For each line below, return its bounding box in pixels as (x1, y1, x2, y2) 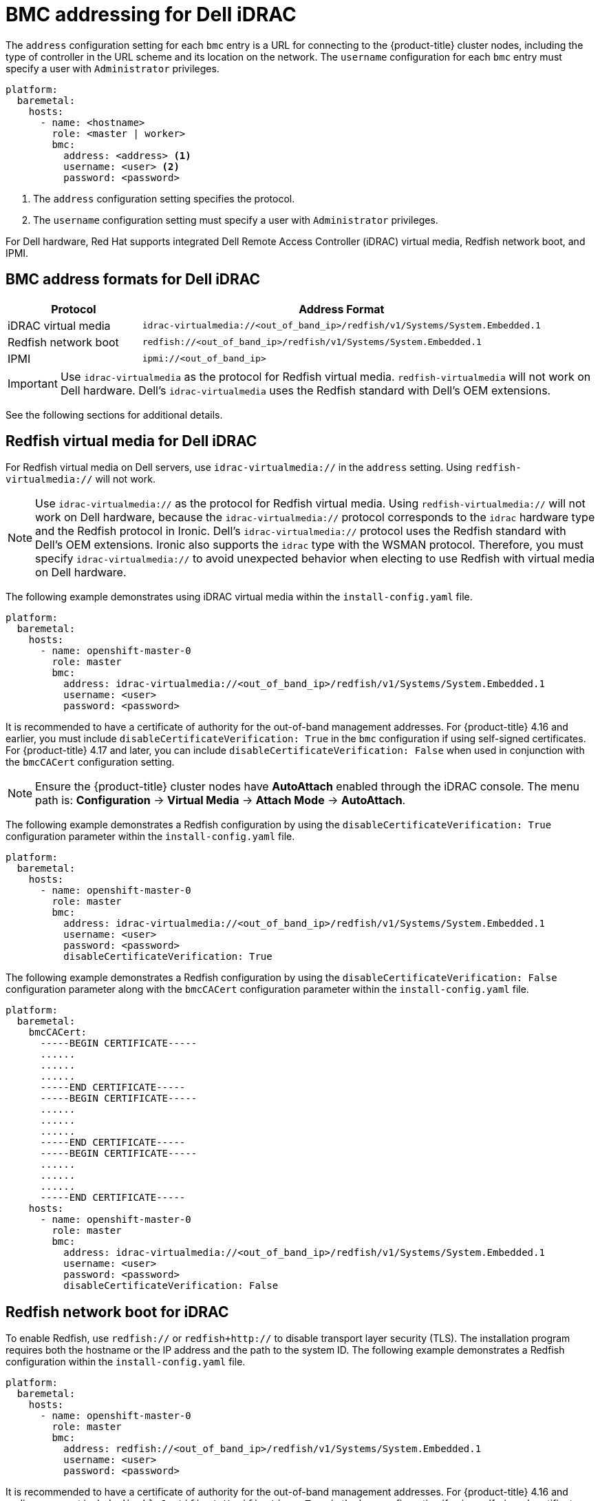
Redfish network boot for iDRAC (6, 1303, 229, 1321)
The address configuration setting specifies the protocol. (33, 192, 295, 204)
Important (8, 376, 58, 390)
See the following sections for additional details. (6, 408, 223, 421)
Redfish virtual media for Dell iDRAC (6, 432, 257, 450)
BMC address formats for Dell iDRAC (6, 271, 261, 288)
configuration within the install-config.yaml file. (6, 1356, 246, 1368)
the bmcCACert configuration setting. (6, 756, 175, 768)
